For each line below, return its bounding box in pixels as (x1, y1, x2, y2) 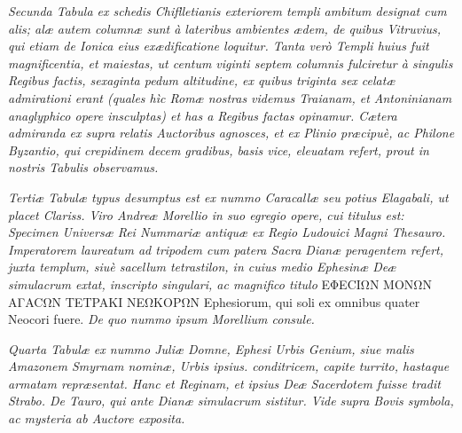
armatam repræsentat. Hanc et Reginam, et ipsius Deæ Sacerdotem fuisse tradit (8, 374, 441, 392)
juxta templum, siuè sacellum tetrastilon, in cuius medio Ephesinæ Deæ (8, 257, 396, 276)
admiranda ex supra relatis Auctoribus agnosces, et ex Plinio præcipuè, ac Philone (8, 123, 455, 142)
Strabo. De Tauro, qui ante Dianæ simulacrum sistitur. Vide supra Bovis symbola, (8, 391, 454, 410)
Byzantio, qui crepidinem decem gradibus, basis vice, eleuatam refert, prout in (8, 140, 429, 159)
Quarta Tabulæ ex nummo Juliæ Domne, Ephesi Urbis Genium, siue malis (8, 339, 414, 358)
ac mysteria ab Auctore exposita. (8, 409, 185, 428)
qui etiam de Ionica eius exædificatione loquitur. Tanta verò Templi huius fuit (8, 36, 429, 55)
